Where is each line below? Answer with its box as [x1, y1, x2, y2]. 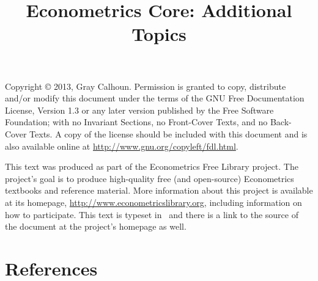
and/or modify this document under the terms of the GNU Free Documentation [5, 92, 305, 104]
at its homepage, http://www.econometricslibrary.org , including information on [5, 195, 302, 208]
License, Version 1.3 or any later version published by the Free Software [5, 103, 274, 116]
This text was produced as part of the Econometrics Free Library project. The [5, 160, 298, 173]
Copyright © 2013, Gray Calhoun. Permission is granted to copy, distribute [5, 79, 286, 92]
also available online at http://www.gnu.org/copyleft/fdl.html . [5, 139, 239, 152]
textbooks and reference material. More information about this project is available [5, 184, 313, 197]
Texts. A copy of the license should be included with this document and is [29, 127, 308, 140]
